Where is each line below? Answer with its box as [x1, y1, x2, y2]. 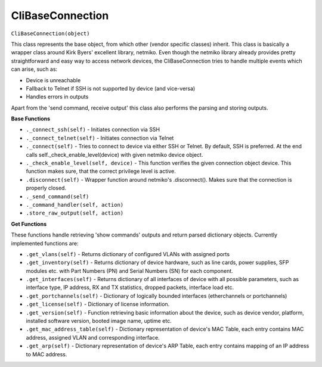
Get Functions [11, 220, 47, 228]
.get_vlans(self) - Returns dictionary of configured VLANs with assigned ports [26, 250, 230, 257]
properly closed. [26, 185, 67, 192]
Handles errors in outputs [26, 93, 89, 101]
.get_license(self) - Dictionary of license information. [26, 301, 170, 308]
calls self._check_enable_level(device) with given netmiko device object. [26, 151, 203, 158]
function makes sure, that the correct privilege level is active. [26, 167, 176, 175]
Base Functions [11, 115, 51, 122]
